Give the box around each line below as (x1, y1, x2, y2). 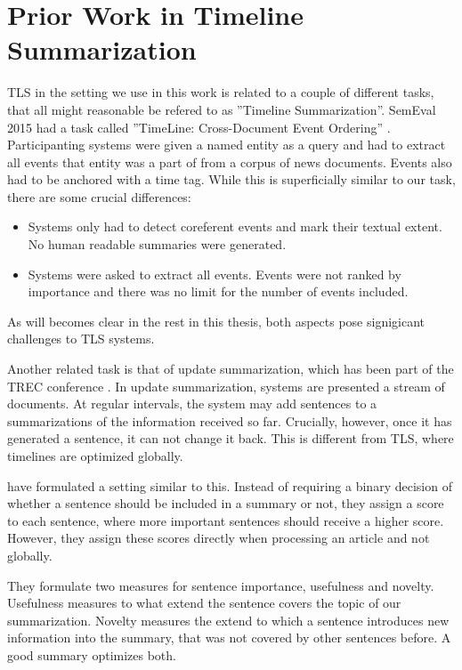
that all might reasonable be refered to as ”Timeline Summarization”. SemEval (7, 100, 436, 118)
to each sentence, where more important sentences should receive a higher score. (7, 511, 444, 529)
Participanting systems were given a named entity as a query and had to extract (7, 135, 446, 154)
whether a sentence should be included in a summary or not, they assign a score (7, 494, 444, 513)
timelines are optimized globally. (7, 447, 183, 464)
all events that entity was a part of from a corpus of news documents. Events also (7, 152, 452, 171)
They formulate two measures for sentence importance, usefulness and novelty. (7, 576, 434, 594)
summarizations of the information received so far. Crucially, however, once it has (7, 411, 452, 430)
